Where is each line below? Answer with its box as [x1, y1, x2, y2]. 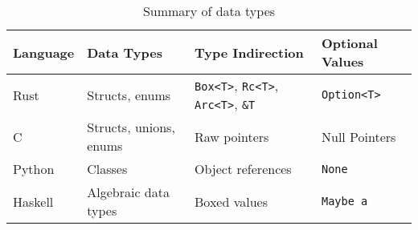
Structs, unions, [87, 118, 175, 136]
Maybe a [322, 195, 368, 208]
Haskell [13, 192, 54, 211]
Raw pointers [195, 127, 269, 146]
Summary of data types [142, 2, 276, 20]
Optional [322, 34, 378, 52]
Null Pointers [322, 127, 396, 146]
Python [13, 159, 55, 178]
